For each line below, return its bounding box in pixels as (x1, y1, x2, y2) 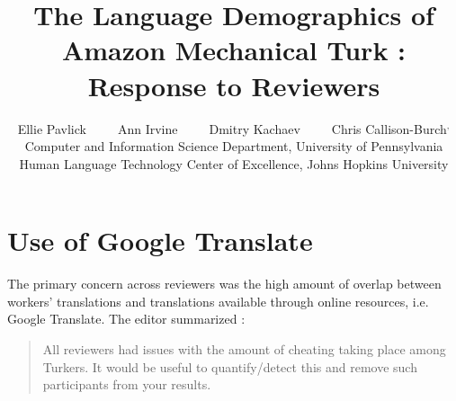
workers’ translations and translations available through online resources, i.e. (7, 291, 429, 310)
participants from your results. (42, 375, 211, 394)
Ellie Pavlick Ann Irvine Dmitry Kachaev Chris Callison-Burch (17, 119, 447, 138)
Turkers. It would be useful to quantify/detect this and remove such (42, 357, 417, 376)
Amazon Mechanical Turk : (61, 31, 407, 68)
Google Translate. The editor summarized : (7, 309, 246, 328)
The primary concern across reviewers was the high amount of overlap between (7, 274, 442, 293)
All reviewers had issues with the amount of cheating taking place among (42, 340, 446, 358)
